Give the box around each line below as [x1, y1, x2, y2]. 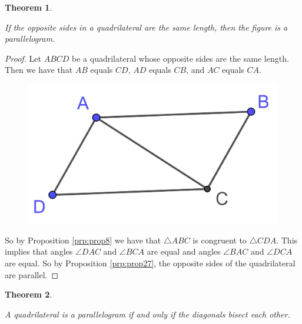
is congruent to [193, 233, 247, 246]
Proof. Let [5, 52, 41, 64]
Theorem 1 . [5, 1, 52, 13]
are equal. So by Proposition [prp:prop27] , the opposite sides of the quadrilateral [5, 256, 296, 269]
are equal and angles [147, 245, 221, 258]
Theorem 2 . [5, 288, 52, 300]
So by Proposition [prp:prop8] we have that [5, 233, 161, 246]
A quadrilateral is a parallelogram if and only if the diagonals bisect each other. [5, 308, 290, 320]
